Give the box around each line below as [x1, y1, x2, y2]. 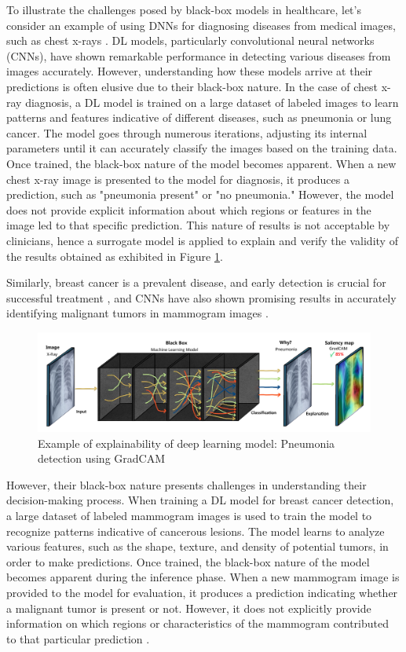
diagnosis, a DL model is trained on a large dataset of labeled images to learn [25, 93, 399, 110]
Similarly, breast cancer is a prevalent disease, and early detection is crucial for [6, 274, 386, 291]
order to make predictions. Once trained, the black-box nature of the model [6, 553, 370, 570]
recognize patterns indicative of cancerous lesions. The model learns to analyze [6, 522, 385, 539]
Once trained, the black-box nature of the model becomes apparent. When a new [6, 155, 397, 171]
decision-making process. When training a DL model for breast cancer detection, [6, 492, 394, 508]
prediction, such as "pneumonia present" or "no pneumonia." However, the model [6, 186, 394, 203]
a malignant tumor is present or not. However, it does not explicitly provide [6, 599, 371, 616]
